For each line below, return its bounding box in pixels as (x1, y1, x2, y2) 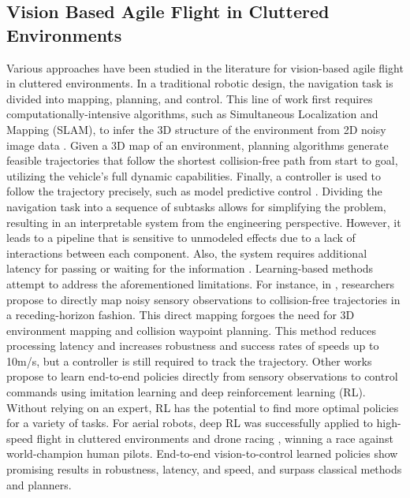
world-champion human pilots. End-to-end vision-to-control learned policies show (6, 445, 398, 462)
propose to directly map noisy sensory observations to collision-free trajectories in (6, 291, 401, 307)
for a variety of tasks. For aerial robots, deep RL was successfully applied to (6, 414, 373, 431)
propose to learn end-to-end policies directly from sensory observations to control (6, 368, 398, 385)
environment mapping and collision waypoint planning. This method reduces (6, 321, 376, 338)
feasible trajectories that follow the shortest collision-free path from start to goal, (6, 152, 398, 169)
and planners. (6, 476, 72, 492)
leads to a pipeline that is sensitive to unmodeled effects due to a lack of (6, 229, 356, 246)
